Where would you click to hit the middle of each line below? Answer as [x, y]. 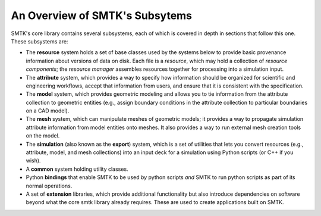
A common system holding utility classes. [77, 169]
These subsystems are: [40, 41]
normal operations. [49, 186]
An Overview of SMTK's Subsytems [102, 15]
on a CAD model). [48, 111]
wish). [33, 161]
